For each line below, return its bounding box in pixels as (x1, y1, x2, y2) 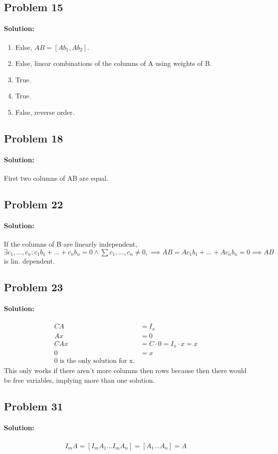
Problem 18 (4, 130, 63, 145)
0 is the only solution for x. (54, 358, 135, 365)
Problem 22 (4, 197, 63, 212)
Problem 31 (4, 398, 63, 413)
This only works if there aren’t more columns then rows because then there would (4, 365, 247, 376)
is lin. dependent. (4, 255, 55, 266)
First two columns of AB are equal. (4, 173, 108, 183)
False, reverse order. (15, 107, 75, 117)
